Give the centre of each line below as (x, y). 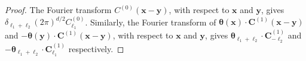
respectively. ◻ (96, 48)
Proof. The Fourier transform (58, 9)
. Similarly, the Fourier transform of (151, 22)
